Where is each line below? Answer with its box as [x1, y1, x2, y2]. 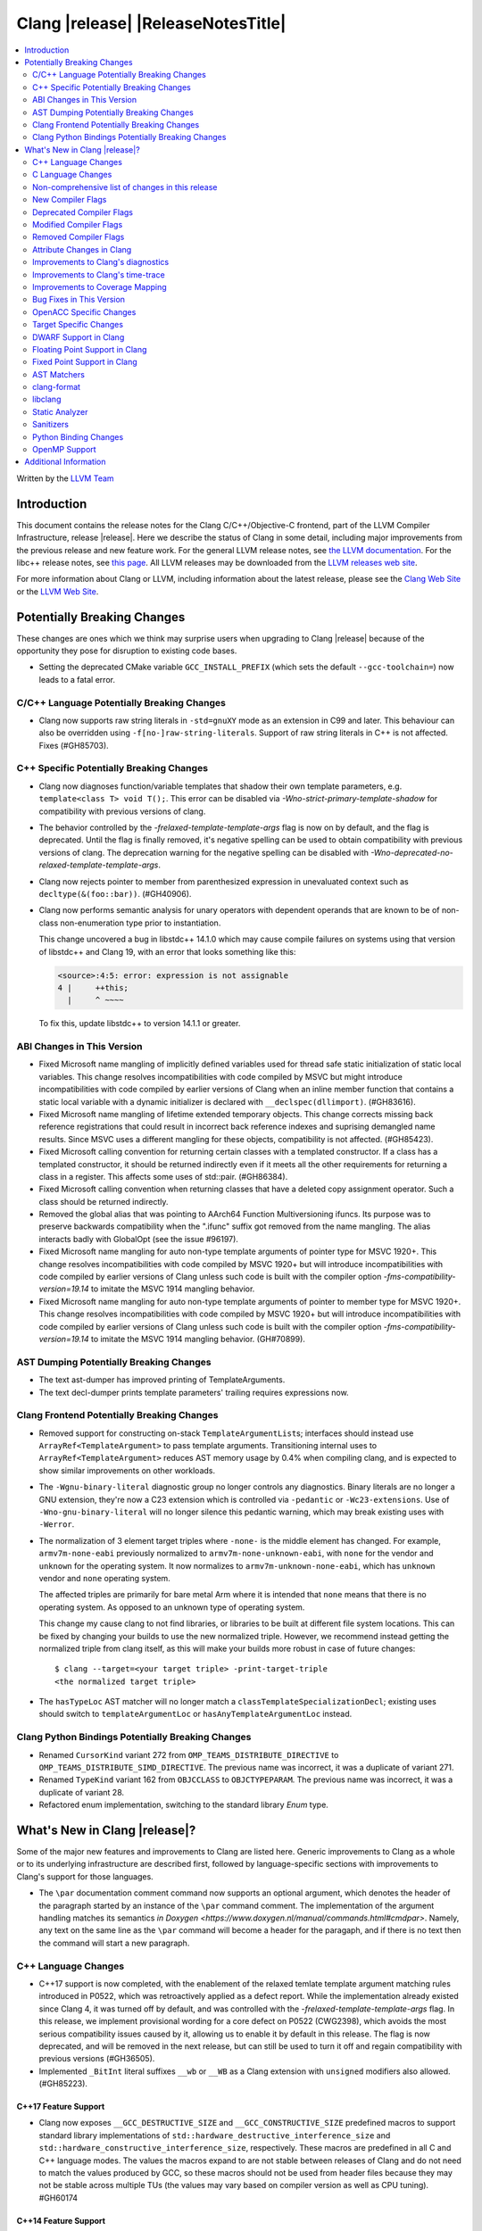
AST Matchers [32, 369, 85, 379]
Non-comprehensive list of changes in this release [32, 181, 218, 192]
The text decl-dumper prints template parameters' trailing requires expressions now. [38, 1387, 349, 1397]
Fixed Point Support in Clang [32, 357, 137, 368]
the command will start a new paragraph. [38, 1937, 190, 1948]
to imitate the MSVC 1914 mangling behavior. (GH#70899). [90, 1334, 305, 1344]
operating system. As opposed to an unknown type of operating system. [38, 1602, 305, 1613]
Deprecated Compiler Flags [32, 206, 134, 218]
